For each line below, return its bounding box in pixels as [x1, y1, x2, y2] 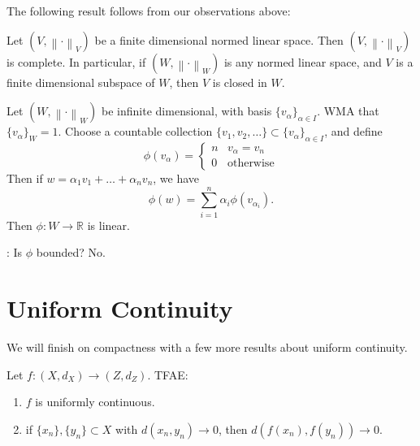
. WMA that [317, 102, 379, 119]
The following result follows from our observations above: [6, 2, 291, 19]
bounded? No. [36, 244, 106, 261]
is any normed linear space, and [223, 53, 382, 70]
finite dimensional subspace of [6, 73, 155, 90]
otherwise [227, 158, 275, 170]
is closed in [212, 73, 267, 90]
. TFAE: [147, 366, 188, 383]
